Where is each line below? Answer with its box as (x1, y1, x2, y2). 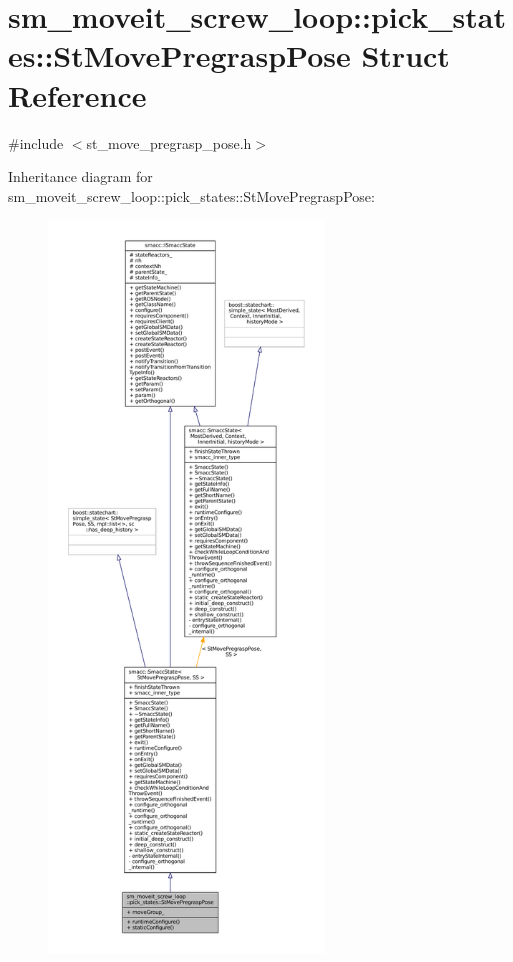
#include (8, 132, 64, 153)
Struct (361, 35, 450, 76)
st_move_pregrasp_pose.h (86, 132, 252, 153)
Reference (8, 74, 147, 115)
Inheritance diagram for (8, 166, 153, 187)
